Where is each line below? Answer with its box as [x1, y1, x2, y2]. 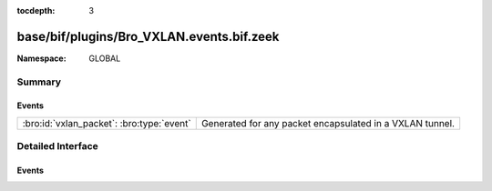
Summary [16, 75, 62, 88]
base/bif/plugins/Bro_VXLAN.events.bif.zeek [16, 28, 280, 45]
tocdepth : [16, 5, 56, 15]
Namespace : [16, 53, 67, 64]
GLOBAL [88, 53, 121, 64]
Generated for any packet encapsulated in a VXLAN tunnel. [200, 116, 456, 129]
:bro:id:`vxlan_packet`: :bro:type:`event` [22, 116, 191, 129]
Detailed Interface [16, 140, 99, 153]
